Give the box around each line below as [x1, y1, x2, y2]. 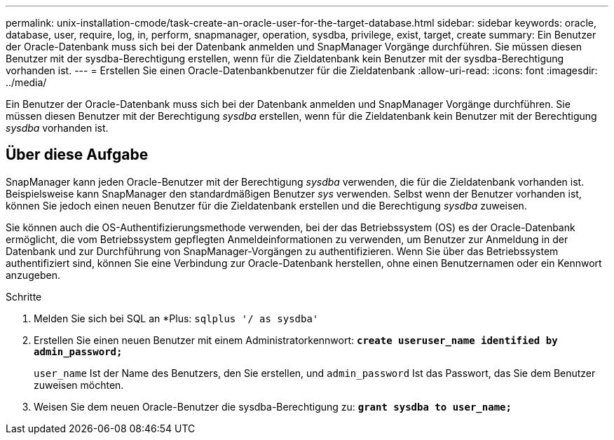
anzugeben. [6, 268, 60, 281]
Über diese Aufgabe [6, 146, 149, 164]
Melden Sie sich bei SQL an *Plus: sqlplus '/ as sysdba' [34, 312, 319, 324]
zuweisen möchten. [34, 378, 124, 391]
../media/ [6, 76, 47, 88]
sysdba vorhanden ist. [6, 122, 109, 134]
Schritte [6, 290, 42, 303]
